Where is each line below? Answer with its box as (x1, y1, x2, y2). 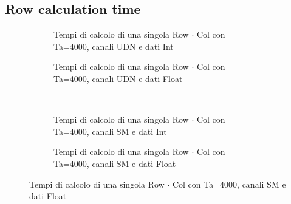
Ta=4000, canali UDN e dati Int (53, 39, 174, 52)
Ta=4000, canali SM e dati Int (53, 124, 167, 137)
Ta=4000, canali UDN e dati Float (53, 72, 183, 84)
